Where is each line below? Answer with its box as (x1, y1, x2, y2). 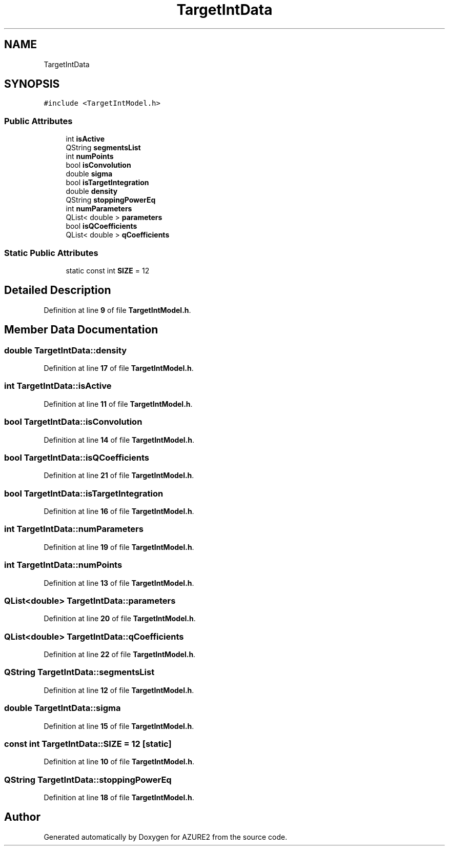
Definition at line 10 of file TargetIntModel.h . (44, 757, 194, 766)
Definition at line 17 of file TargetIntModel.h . (44, 364, 194, 372)
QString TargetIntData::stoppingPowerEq (4, 774, 172, 785)
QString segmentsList (66, 143, 141, 152)
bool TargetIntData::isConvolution (4, 417, 142, 427)
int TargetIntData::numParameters (4, 524, 144, 535)
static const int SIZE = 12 (66, 266, 150, 275)
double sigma (66, 169, 113, 179)
